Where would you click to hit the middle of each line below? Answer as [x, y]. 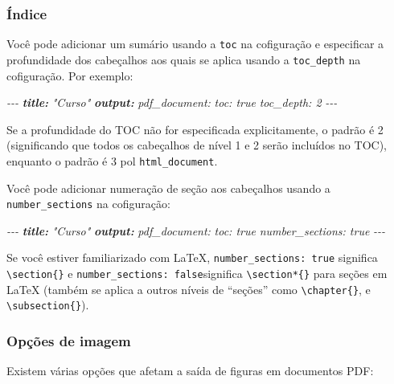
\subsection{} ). [48, 305]
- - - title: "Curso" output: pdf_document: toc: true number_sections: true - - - [196, 230]
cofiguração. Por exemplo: [70, 75]
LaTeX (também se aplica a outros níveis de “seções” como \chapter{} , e [189, 289]
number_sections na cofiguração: [88, 204]
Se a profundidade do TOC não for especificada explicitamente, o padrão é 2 [195, 129]
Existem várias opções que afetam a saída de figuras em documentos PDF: [190, 371]
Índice [27, 13]
